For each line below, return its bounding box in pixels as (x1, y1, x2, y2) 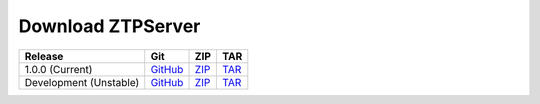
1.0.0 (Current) (24, 62, 93, 76)
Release (24, 49, 64, 63)
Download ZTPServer (18, 15, 201, 37)
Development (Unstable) (24, 75, 140, 89)
